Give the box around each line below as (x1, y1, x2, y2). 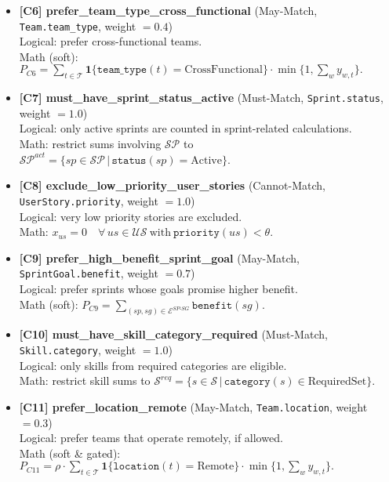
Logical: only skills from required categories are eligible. (19, 357, 287, 373)
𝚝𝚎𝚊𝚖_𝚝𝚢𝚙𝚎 (96, 64, 147, 76)
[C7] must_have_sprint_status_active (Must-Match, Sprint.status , (19, 89, 384, 106)
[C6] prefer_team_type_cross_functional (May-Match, (19, 2, 318, 18)
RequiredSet (307, 376, 367, 388)
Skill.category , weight (19, 342, 136, 357)
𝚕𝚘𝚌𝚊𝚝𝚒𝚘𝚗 (113, 461, 160, 473)
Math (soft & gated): (19, 444, 121, 461)
